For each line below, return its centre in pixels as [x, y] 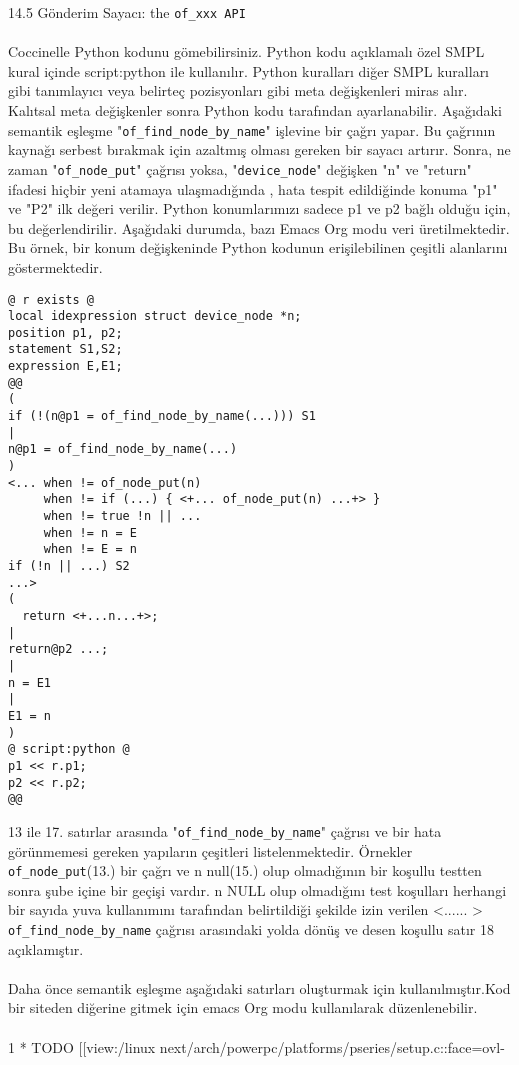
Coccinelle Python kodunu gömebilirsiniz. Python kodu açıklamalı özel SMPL [246, 51]
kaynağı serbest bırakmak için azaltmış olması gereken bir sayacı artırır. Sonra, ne [259, 149]
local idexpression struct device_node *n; [155, 316]
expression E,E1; [65, 366]
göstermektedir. [55, 266]
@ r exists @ [51, 299]
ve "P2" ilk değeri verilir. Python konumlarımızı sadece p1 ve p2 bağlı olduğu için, [259, 208]
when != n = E [90, 532]
